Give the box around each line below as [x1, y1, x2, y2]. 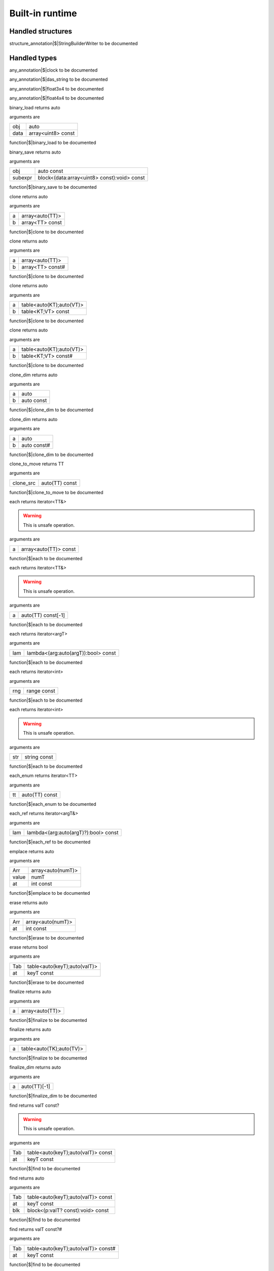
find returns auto [9, 1175, 45, 1181]
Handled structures [9, 27, 73, 36]
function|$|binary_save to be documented [9, 184, 97, 190]
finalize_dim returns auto [9, 1064, 61, 1070]
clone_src [12, 479, 36, 487]
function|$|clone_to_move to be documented [9, 489, 104, 495]
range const [26, 687, 55, 694]
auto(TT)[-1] [21, 1083, 51, 1090]
